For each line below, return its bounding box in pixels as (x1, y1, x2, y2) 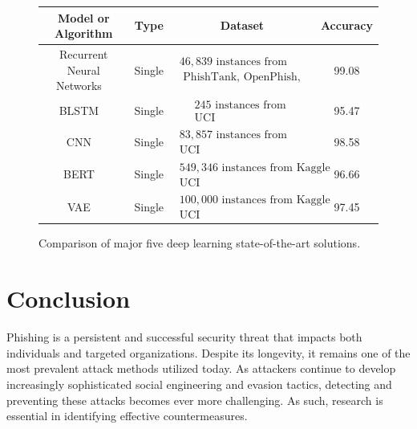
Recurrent (59, 45, 108, 62)
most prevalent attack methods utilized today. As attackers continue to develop (6, 360, 396, 377)
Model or (57, 9, 110, 26)
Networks (55, 77, 102, 94)
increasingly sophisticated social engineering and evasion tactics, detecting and (6, 375, 392, 392)
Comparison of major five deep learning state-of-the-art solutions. (38, 235, 361, 251)
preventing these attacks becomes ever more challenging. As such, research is (6, 391, 383, 408)
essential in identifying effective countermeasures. (6, 407, 248, 424)
